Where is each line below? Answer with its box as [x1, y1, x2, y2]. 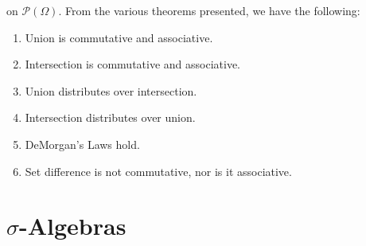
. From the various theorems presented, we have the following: [58, 2, 360, 18]
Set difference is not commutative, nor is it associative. [25, 162, 292, 179]
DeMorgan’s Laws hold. [25, 135, 140, 152]
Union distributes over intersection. [25, 82, 197, 99]
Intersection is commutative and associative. [25, 56, 240, 72]
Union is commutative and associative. [25, 29, 213, 45]
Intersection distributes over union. [25, 109, 196, 126]
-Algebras [19, 209, 127, 242]
